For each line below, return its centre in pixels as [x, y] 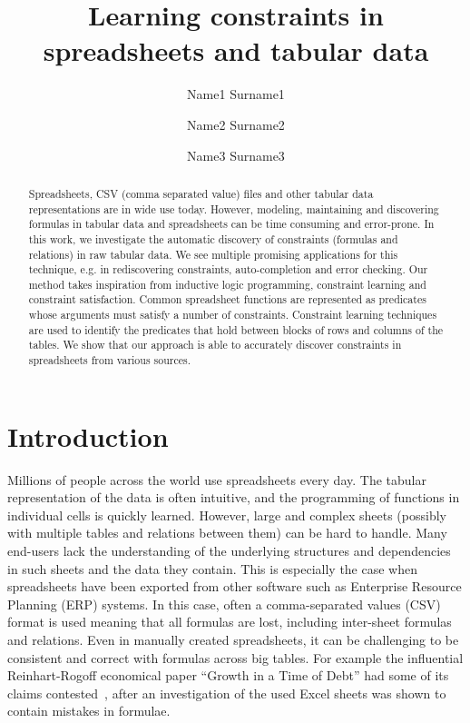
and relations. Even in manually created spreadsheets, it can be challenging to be [233, 640]
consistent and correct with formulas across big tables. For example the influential [235, 657]
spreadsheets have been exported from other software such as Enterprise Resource [235, 586]
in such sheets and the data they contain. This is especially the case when [212, 568]
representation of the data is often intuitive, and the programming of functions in [234, 497]
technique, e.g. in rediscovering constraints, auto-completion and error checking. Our [228, 269]
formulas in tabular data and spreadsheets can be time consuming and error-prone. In [231, 224]
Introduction [88, 436]
